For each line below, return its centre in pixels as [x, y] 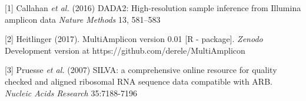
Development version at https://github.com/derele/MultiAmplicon [125, 50]
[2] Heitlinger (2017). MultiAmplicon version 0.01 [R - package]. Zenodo [134, 39]
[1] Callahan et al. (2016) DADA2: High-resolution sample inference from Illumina [153, 8]
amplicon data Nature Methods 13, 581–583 [83, 19]
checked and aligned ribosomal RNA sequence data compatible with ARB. [139, 81]
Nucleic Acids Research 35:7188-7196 [71, 93]
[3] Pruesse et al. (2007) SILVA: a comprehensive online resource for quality [141, 70]
